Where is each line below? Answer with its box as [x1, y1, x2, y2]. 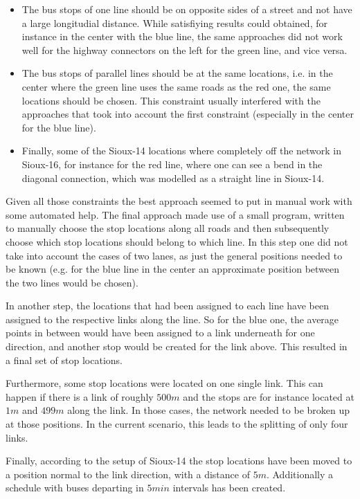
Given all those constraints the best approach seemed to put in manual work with [6, 194, 352, 208]
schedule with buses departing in [6, 480, 144, 495]
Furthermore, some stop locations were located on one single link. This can [6, 376, 323, 390]
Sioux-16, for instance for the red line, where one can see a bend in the [21, 156, 323, 171]
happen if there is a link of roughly [6, 389, 154, 403]
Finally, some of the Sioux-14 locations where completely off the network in [21, 143, 342, 158]
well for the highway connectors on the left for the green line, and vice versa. [21, 42, 348, 57]
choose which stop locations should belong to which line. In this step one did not [6, 234, 348, 248]
